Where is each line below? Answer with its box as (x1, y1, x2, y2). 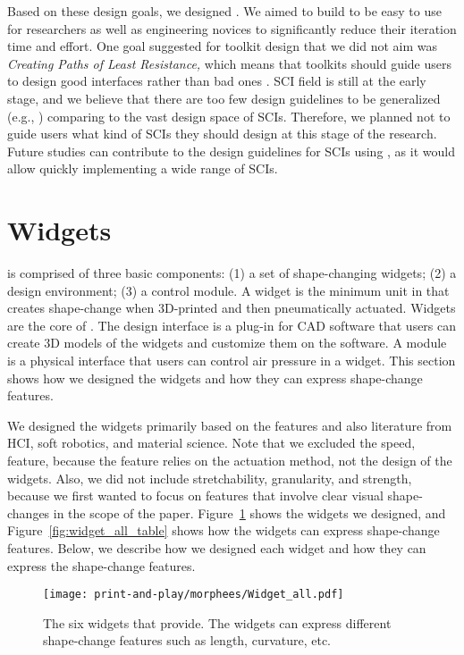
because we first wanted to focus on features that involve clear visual (7, 486, 384, 505)
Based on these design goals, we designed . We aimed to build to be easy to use (7, 2, 442, 20)
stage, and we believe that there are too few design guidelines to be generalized (7, 88, 441, 107)
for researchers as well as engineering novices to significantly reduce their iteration (7, 19, 457, 38)
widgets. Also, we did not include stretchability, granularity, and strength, (7, 468, 412, 487)
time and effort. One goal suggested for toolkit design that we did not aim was (7, 37, 438, 55)
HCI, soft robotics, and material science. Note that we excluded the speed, (7, 433, 416, 452)
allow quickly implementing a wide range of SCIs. (7, 159, 278, 178)
